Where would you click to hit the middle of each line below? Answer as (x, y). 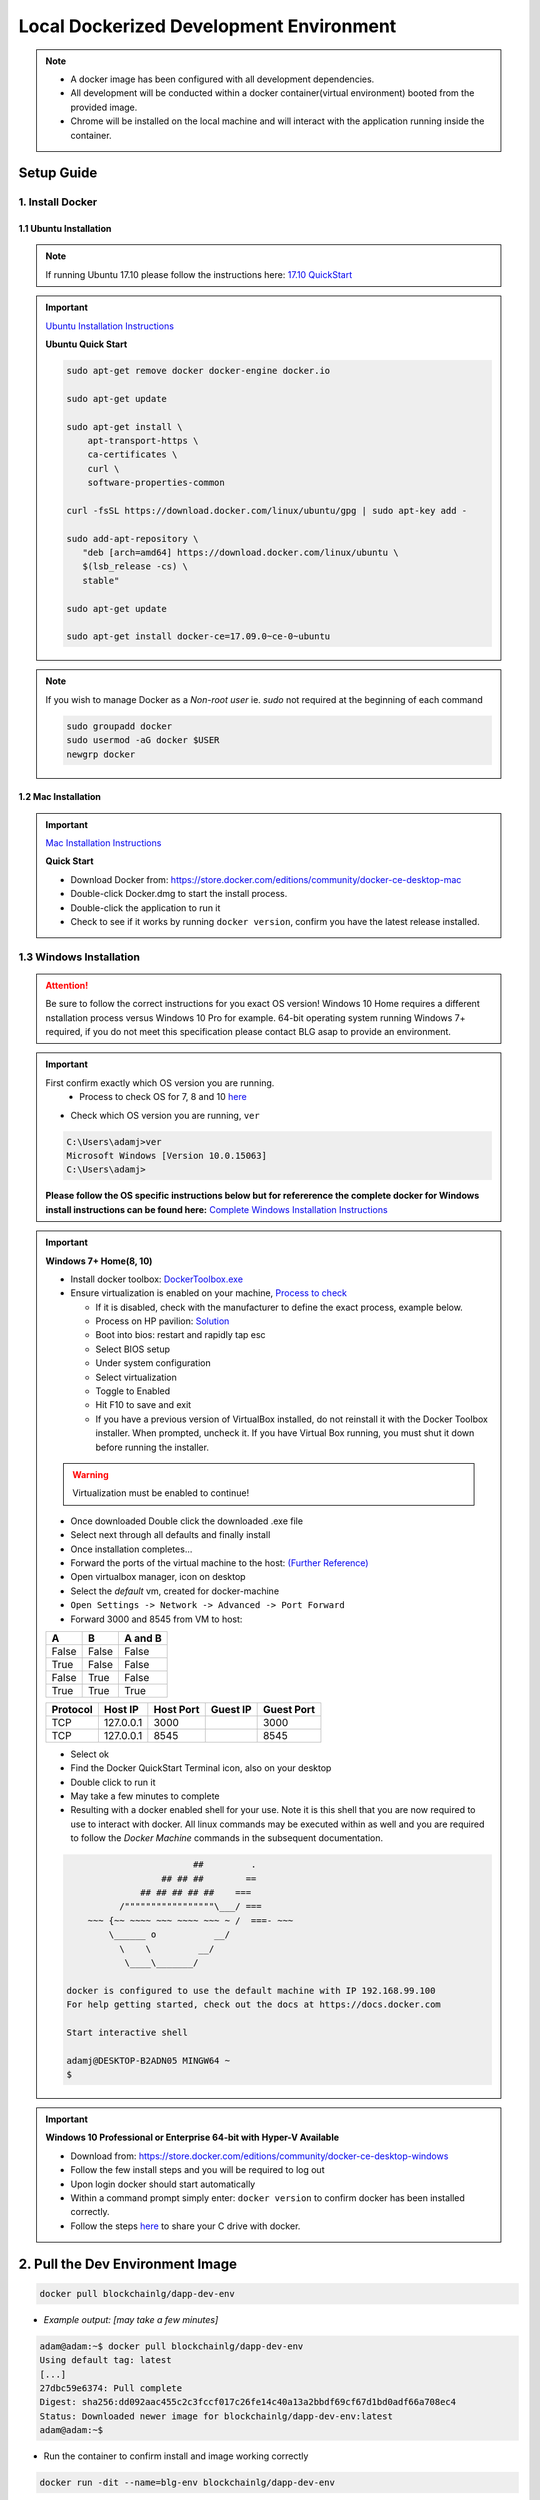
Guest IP (231, 1709)
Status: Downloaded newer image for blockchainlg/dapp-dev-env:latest (216, 2416)
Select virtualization (136, 1377)
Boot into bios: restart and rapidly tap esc (180, 1335)
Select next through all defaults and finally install (170, 1535)
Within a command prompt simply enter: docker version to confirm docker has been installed (267, 2198)
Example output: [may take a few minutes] (131, 2319)
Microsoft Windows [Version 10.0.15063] (166, 1155)
